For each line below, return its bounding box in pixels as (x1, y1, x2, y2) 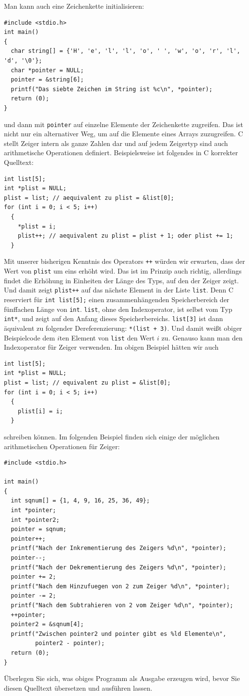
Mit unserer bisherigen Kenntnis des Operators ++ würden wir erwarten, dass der (4, 256, 245, 266)
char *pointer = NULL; (11, 66, 84, 74)
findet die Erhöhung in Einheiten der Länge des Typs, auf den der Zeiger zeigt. (4, 275, 239, 285)
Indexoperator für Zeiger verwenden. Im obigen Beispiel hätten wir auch (4, 342, 219, 352)
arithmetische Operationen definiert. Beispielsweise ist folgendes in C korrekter (4, 147, 238, 158)
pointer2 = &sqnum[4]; (11, 621, 84, 628)
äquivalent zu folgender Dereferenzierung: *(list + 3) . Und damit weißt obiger (4, 323, 242, 333)
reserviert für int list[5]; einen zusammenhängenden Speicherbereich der (4, 294, 230, 304)
